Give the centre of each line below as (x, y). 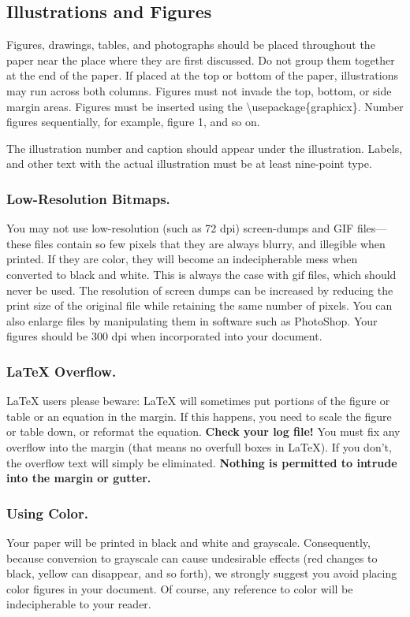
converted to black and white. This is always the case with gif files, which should (201, 274)
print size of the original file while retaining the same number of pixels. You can (199, 305)
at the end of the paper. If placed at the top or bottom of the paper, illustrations (202, 75)
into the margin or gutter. (79, 478)
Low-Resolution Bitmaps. (88, 198)
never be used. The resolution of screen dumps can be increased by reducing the (200, 290)
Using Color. (47, 513)
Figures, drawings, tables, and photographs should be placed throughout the (191, 45)
